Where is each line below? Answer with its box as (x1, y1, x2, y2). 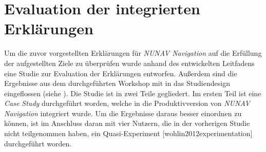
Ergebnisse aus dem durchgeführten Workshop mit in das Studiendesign (4, 78, 230, 89)
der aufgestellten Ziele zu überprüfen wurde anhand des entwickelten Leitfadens (4, 57, 255, 68)
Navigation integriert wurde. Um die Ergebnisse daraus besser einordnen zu (4, 107, 242, 118)
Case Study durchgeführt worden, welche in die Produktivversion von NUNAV (4, 98, 250, 108)
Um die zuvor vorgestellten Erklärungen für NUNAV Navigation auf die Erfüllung (4, 48, 262, 58)
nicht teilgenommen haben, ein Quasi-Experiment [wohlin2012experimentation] (4, 128, 253, 139)
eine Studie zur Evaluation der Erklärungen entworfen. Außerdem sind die (4, 68, 237, 78)
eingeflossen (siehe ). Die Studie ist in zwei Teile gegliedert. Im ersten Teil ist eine (4, 88, 261, 98)
